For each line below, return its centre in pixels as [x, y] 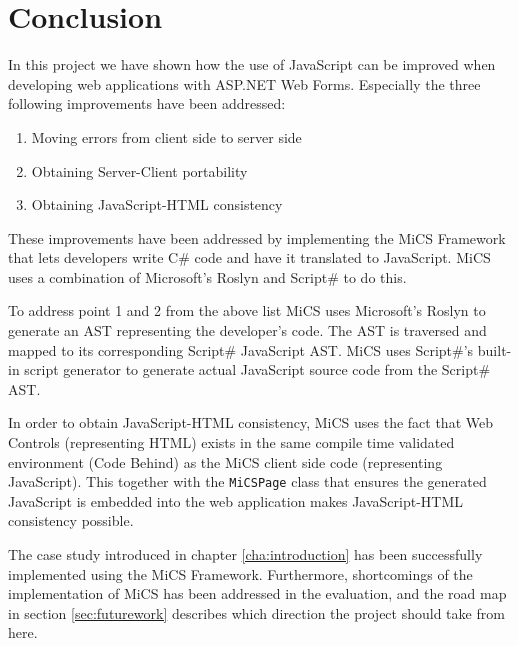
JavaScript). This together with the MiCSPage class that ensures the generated [247, 481]
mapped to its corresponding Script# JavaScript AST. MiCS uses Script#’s [241, 349]
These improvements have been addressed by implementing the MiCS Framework [257, 237]
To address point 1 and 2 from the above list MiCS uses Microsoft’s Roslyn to [247, 310]
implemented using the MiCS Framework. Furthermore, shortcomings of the [240, 573]
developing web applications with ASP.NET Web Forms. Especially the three [244, 83]
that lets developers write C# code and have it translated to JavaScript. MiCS [249, 257]
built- [494, 349]
